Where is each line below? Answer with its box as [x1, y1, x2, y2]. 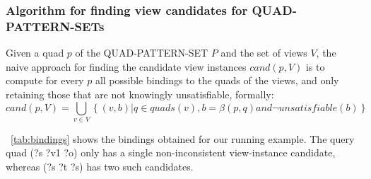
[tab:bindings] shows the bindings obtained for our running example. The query [11, 131, 355, 146]
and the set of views [220, 45, 307, 60]
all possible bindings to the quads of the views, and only [95, 73, 339, 88]
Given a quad [6, 45, 64, 60]
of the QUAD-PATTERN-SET [75, 45, 208, 60]
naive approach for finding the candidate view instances [6, 59, 247, 74]
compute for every [6, 73, 84, 88]
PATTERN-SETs [6, 17, 105, 35]
